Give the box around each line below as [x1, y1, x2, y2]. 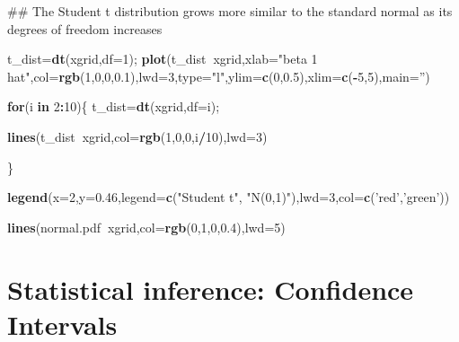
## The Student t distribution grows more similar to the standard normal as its [7, 2, 453, 20]
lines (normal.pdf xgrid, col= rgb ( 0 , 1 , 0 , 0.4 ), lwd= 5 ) [7, 217, 286, 236]
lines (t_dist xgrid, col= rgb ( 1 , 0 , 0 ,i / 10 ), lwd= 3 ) [7, 127, 268, 145]
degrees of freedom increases [7, 19, 163, 38]
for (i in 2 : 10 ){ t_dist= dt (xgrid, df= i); [7, 97, 220, 116]
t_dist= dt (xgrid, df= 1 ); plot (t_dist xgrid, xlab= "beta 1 [7, 49, 318, 68]
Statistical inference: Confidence [7, 270, 414, 307]
